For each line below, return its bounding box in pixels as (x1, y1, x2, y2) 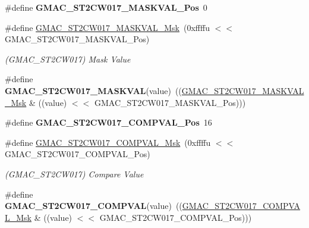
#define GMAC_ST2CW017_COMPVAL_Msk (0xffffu (5, 136, 211, 148)
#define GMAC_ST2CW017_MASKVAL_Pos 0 (5, 1, 207, 13)
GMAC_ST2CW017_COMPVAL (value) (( (5, 199, 182, 212)
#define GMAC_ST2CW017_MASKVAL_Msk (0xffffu (5, 21, 210, 33)
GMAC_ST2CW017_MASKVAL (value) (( (5, 84, 182, 96)
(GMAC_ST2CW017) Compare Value (5, 167, 144, 180)
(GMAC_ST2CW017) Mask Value (5, 52, 131, 65)
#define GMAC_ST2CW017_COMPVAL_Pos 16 (5, 116, 212, 129)
